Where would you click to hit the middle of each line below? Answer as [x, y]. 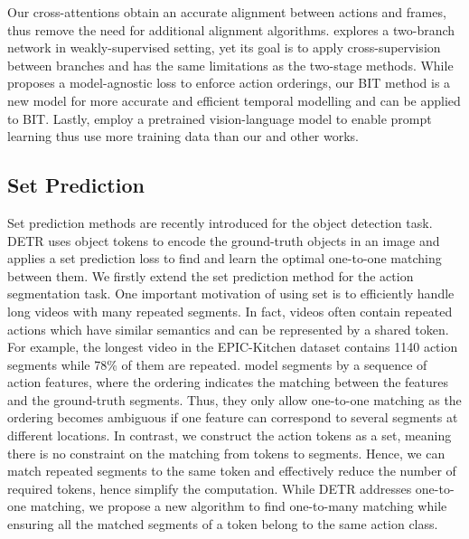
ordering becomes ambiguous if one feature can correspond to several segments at [233, 417]
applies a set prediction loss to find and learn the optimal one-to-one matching [225, 258]
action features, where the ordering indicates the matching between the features [228, 382]
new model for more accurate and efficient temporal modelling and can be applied [234, 100]
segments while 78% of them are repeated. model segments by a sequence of [217, 364]
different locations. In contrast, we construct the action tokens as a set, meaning [230, 435]
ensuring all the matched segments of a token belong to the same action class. [223, 524]
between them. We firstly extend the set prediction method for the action [211, 275]
